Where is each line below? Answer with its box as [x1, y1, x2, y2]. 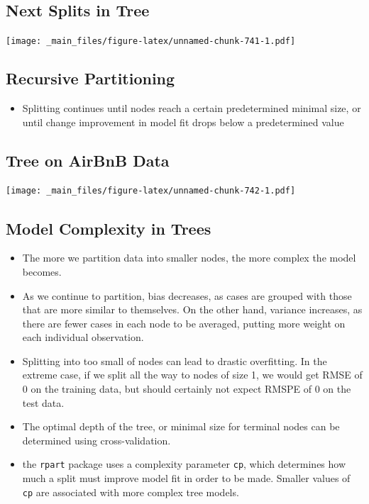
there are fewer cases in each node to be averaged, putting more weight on [22, 315, 346, 330]
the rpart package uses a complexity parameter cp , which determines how [22, 457, 346, 471]
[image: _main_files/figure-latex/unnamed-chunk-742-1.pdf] [6, 186, 296, 196]
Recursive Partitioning [6, 67, 175, 89]
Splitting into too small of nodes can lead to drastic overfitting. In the [22, 353, 327, 368]
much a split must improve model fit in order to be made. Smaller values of [22, 471, 351, 486]
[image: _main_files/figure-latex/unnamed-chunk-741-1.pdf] [6, 36, 296, 47]
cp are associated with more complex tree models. [22, 484, 239, 499]
